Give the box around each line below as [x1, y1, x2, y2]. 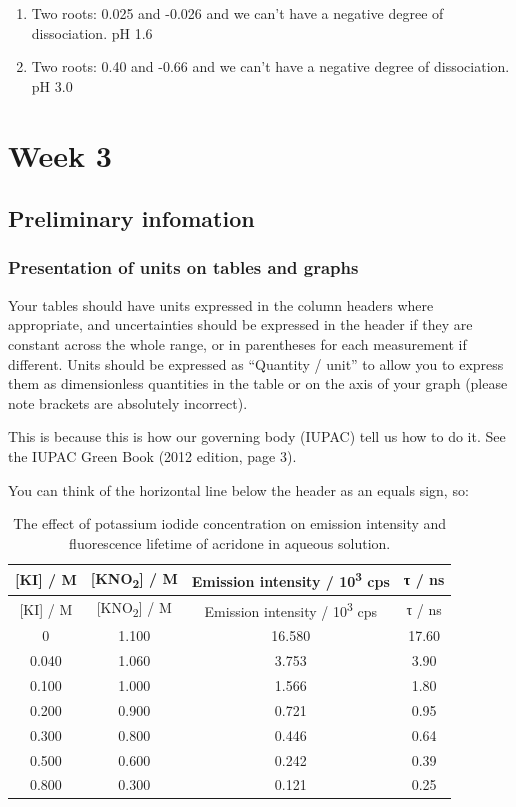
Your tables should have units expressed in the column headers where [8, 294, 434, 315]
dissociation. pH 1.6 [31, 22, 153, 43]
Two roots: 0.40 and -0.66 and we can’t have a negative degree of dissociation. [31, 56, 510, 77]
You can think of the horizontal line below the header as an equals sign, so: [8, 479, 469, 500]
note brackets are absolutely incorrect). [8, 392, 248, 413]
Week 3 [8, 134, 112, 175]
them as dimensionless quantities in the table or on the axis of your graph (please [8, 373, 508, 394]
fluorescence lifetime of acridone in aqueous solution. [69, 532, 391, 553]
